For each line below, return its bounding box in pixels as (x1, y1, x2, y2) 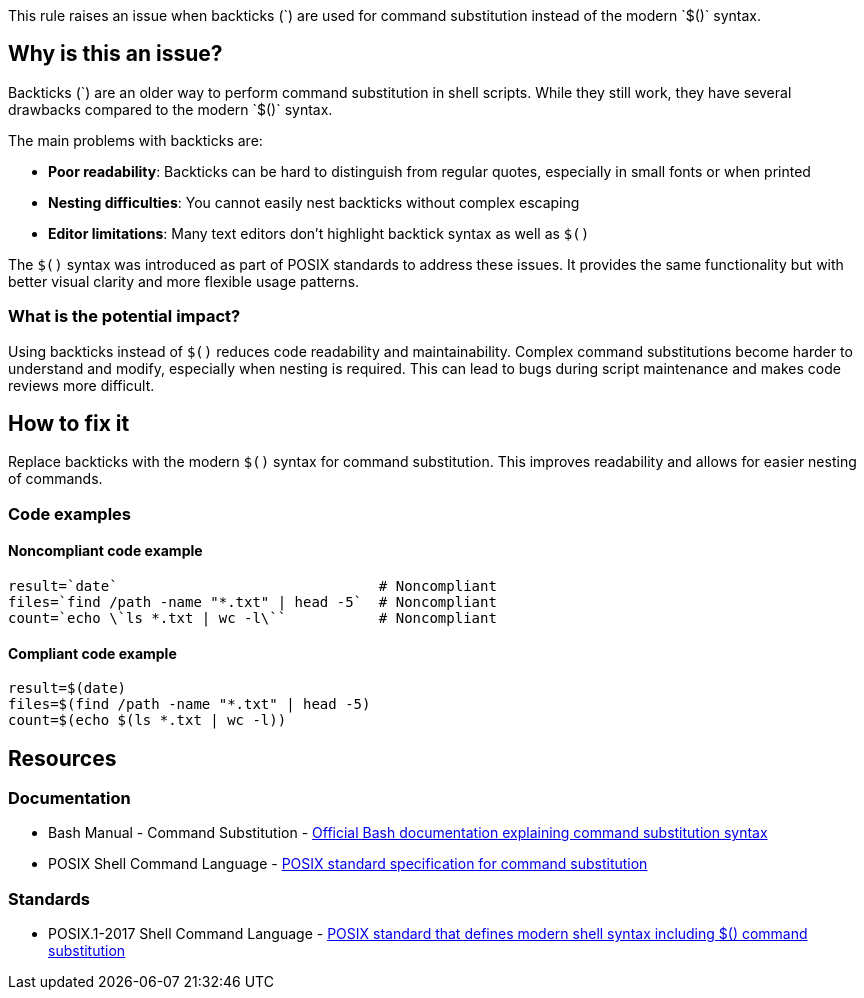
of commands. (8, 470, 103, 488)
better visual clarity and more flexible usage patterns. (8, 272, 360, 290)
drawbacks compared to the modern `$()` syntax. (8, 100, 333, 118)
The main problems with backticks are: (8, 131, 263, 149)
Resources (8, 745, 117, 771)
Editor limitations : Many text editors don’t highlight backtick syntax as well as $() (48, 224, 590, 242)
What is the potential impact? (8, 306, 241, 327)
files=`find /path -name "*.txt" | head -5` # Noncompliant (8, 594, 497, 611)
